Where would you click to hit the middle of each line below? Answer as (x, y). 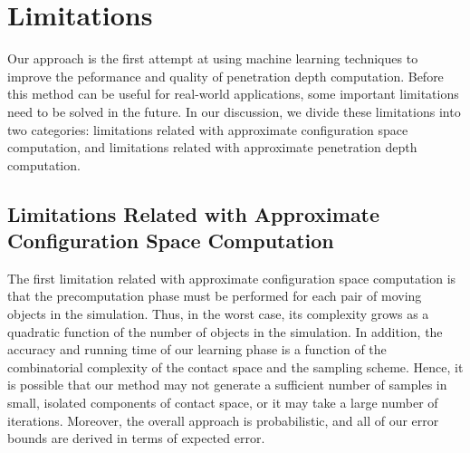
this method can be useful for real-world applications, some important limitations (233, 94)
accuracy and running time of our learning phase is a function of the (197, 349)
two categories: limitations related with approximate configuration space (208, 129)
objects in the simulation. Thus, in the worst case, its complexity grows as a (218, 314)
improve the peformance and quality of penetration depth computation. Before (225, 76)
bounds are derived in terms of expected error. (136, 438)
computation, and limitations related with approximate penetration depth (212, 147)
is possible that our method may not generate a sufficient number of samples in (227, 385)
